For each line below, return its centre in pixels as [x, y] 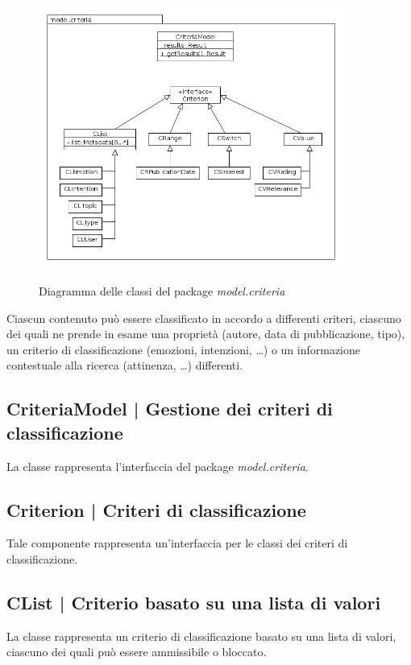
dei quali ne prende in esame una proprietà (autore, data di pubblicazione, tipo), [206, 334]
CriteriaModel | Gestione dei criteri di [170, 409]
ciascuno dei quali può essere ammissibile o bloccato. [137, 652]
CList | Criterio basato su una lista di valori [194, 602]
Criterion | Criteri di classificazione [156, 509]
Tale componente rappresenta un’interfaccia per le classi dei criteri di [177, 543]
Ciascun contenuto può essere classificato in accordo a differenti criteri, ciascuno [204, 318]
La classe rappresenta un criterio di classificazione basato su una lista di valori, [201, 636]
